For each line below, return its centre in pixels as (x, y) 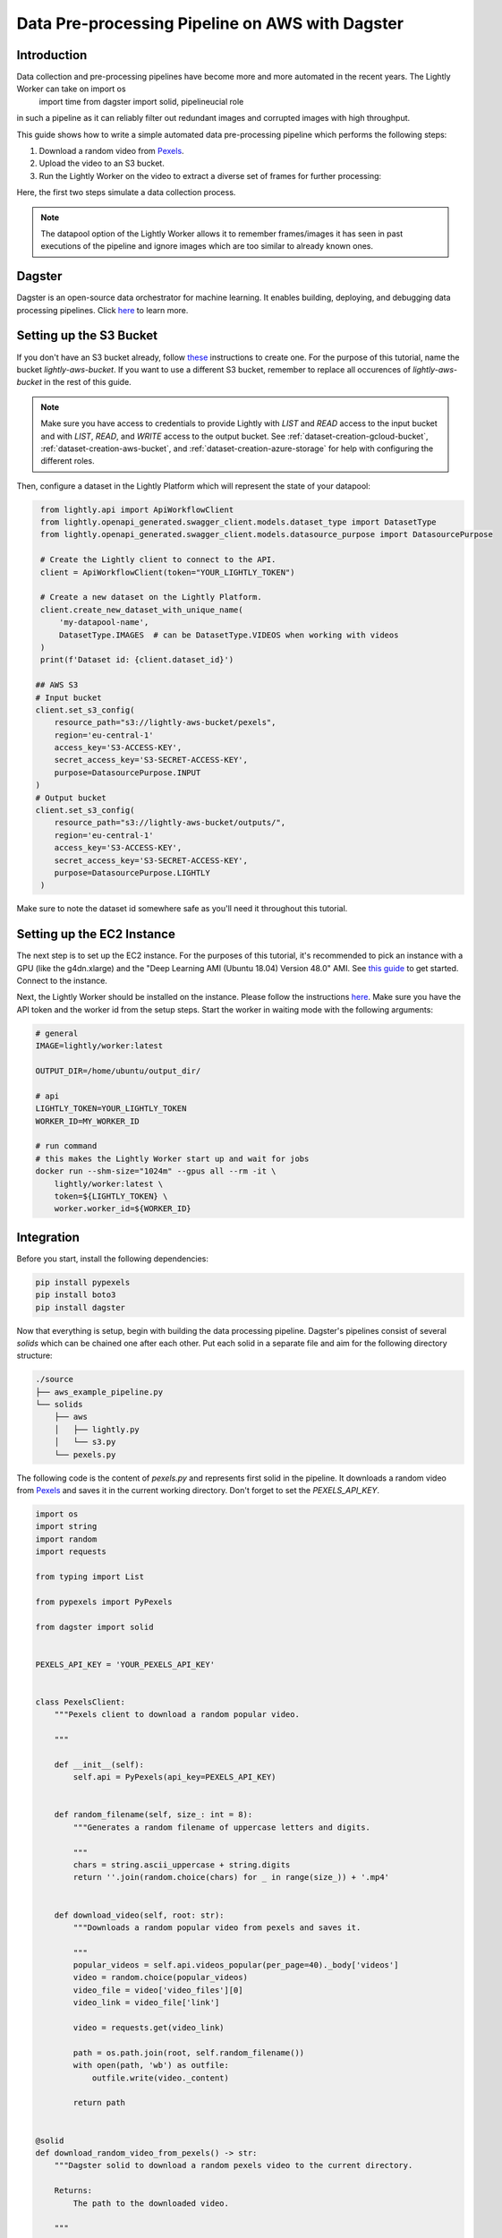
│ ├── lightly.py (97, 1429)
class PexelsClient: (80, 1702)
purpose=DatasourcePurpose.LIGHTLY (132, 873)
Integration (48, 1237)
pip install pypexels (83, 1282)
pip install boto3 (76, 1295)
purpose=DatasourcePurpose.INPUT (128, 773)
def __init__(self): (99, 1764)
